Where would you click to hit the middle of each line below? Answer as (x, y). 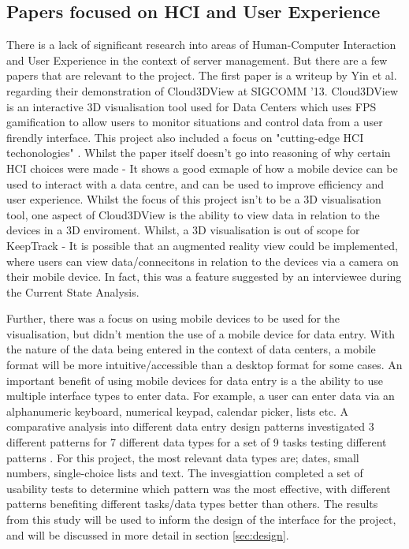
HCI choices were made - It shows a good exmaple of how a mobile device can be (202, 168)
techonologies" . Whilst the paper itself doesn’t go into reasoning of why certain (199, 153)
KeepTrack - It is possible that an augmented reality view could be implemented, (202, 245)
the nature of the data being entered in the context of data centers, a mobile (191, 349)
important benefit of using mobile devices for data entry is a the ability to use (195, 380)
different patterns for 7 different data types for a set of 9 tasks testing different (197, 442)
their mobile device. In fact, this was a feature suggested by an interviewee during (204, 276)
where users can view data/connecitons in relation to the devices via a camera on (203, 261)
